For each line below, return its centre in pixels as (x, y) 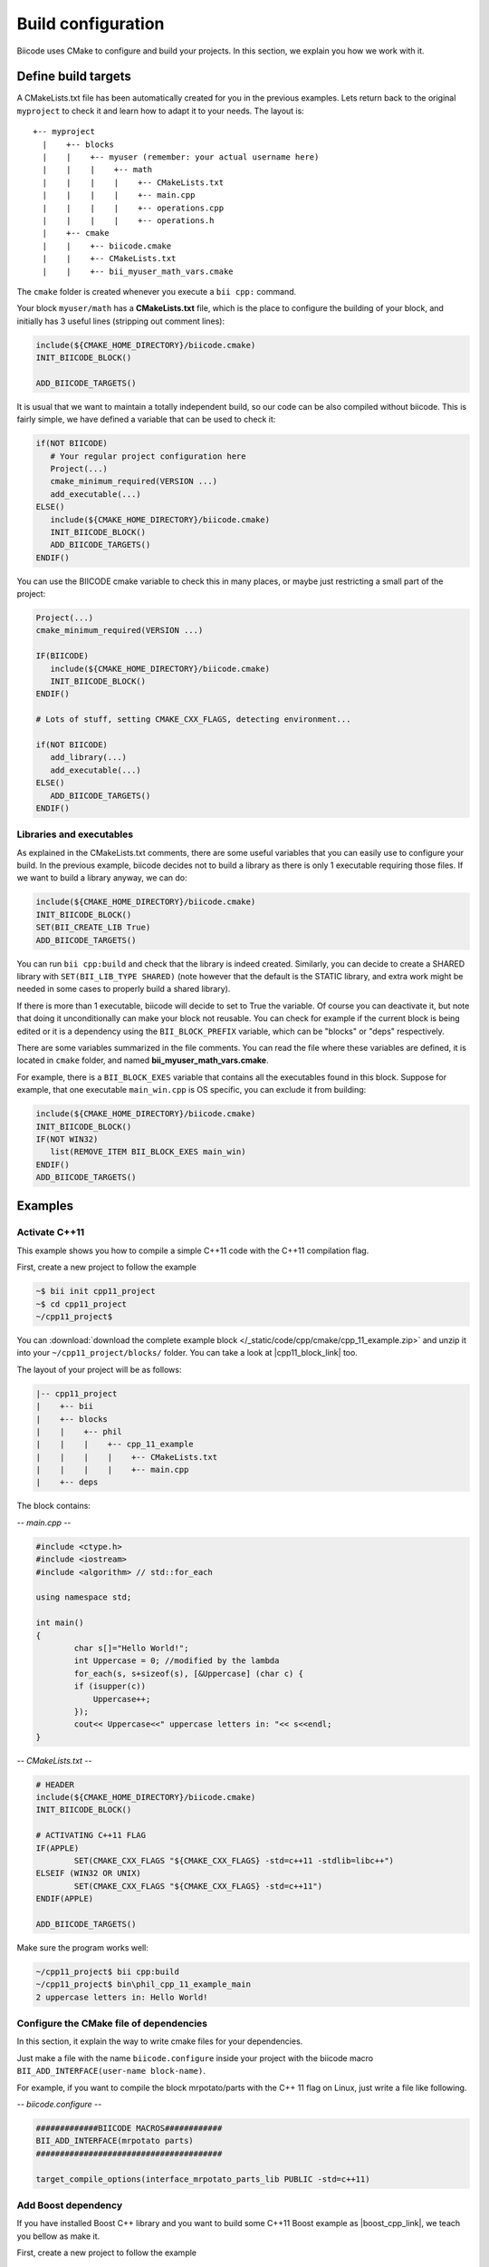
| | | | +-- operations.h (128, 220)
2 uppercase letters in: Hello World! (122, 1997)
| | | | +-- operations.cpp (133, 208)
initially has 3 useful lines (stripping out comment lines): (121, 321)
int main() (60, 1623)
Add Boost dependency (69, 2205)
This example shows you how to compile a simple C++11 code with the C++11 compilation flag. (193, 1250)
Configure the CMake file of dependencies (112, 2024)
